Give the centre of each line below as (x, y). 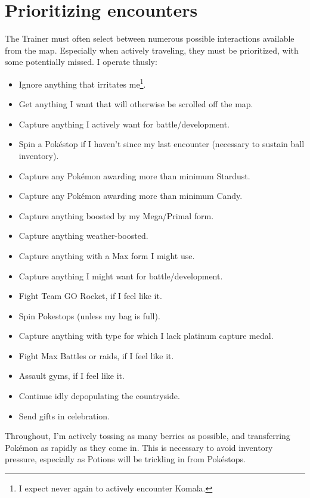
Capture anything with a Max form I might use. (107, 255)
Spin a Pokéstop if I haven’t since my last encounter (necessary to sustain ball (162, 144)
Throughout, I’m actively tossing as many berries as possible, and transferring (148, 436)
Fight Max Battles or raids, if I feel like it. (96, 355)
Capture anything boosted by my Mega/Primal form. (116, 215)
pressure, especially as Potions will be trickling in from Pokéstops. (125, 459)
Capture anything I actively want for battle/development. (124, 124)
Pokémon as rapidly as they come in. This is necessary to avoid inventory (139, 447)
